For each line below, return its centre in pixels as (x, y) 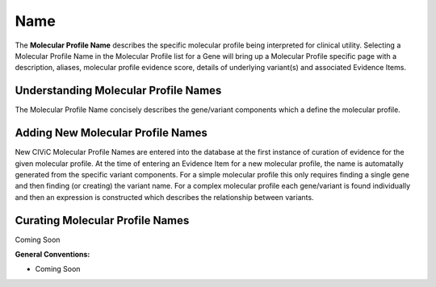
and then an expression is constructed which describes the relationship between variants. (164, 197)
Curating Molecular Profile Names (102, 220)
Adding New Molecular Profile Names (111, 133)
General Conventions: (52, 254)
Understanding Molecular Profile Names (118, 91)
